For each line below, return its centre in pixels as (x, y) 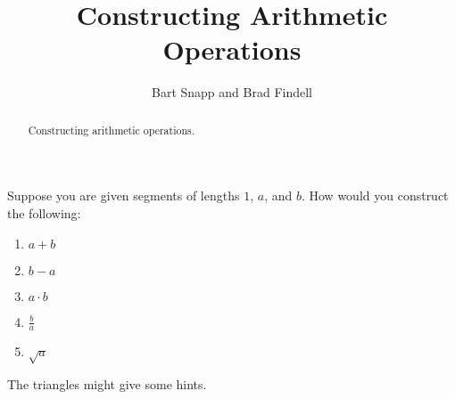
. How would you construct (375, 195)
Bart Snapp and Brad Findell (232, 92)
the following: (44, 212)
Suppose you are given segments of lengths (124, 195)
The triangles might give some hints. (107, 384)
